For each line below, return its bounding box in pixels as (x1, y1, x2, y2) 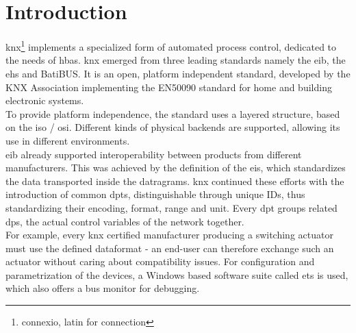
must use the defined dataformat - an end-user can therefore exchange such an (5, 241, 334, 255)
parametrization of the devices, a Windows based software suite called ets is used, (5, 267, 348, 282)
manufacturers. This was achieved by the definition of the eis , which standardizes (5, 160, 346, 175)
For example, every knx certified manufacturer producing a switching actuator (5, 227, 333, 242)
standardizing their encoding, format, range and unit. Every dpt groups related (5, 200, 338, 214)
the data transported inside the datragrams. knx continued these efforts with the (5, 173, 344, 188)
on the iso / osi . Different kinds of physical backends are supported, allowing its (5, 120, 340, 134)
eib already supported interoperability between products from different (5, 147, 302, 161)
